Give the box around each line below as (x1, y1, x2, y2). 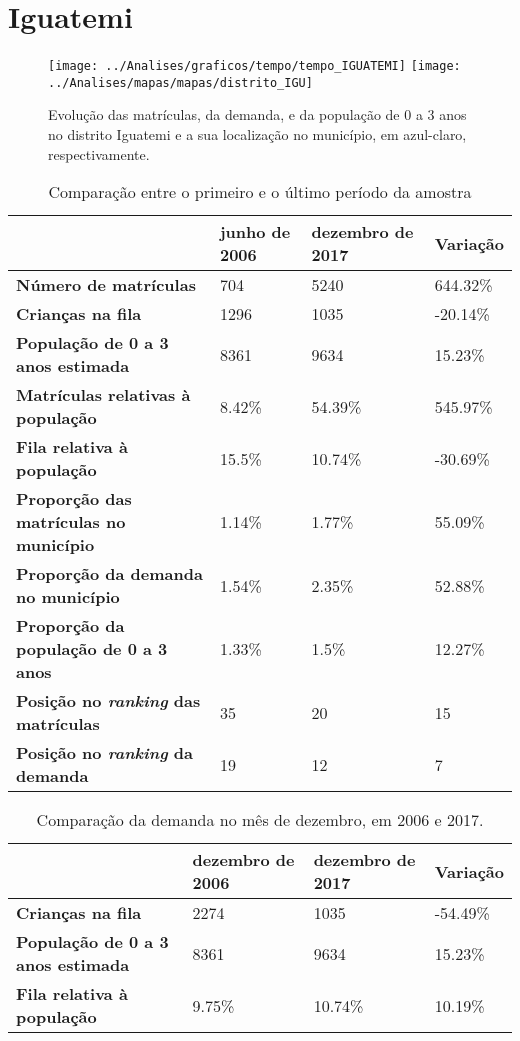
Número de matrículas (16, 273, 196, 297)
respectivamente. (48, 143, 150, 164)
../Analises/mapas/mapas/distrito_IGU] (48, 75, 313, 90)
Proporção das (16, 487, 132, 511)
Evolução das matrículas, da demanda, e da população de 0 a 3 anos (48, 104, 467, 125)
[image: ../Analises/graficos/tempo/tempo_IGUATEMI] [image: (48, 59, 461, 74)
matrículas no (16, 510, 126, 534)
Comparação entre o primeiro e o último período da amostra (48, 180, 472, 204)
